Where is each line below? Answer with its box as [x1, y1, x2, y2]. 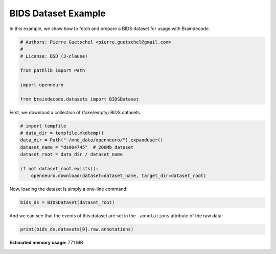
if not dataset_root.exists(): [20, 166, 99, 171]
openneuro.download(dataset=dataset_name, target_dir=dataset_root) [31, 173, 206, 179]
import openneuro [20, 82, 64, 88]
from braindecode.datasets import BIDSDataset [20, 96, 139, 102]
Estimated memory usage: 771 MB [9, 240, 83, 246]
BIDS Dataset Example [9, 8, 106, 19]
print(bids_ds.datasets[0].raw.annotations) [20, 226, 134, 232]
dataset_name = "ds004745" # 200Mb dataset [20, 144, 134, 150]
